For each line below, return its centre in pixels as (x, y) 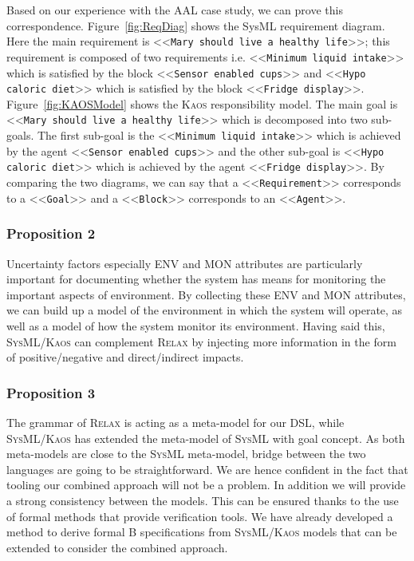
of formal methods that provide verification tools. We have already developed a (200, 516)
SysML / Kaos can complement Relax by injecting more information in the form (201, 341)
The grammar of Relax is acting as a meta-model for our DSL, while (175, 422)
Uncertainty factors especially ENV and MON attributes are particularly (185, 263)
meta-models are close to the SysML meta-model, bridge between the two (186, 454)
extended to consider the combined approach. (117, 547)
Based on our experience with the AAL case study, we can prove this (175, 10)
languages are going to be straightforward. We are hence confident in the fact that (207, 469)
